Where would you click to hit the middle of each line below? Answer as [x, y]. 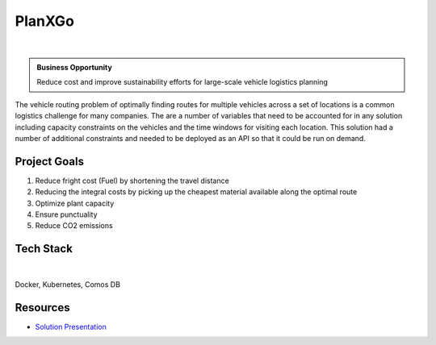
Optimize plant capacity [75, 203]
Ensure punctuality [66, 214]
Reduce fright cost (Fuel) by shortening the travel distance [132, 181]
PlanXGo [44, 21]
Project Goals [50, 161]
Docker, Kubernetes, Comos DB [68, 285]
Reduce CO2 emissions [74, 226]
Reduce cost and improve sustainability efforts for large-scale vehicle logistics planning [182, 82]
